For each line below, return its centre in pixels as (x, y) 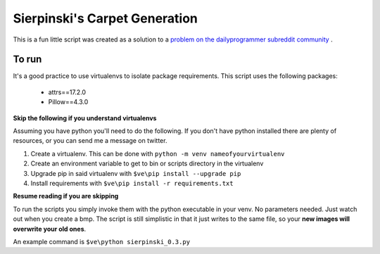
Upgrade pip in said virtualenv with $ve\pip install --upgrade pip (136, 173)
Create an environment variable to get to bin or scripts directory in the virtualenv (147, 164)
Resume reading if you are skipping (66, 196)
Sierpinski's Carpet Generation (106, 18)
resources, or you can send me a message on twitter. (90, 141)
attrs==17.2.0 (67, 92)
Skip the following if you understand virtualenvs (85, 118)
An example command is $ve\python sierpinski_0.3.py (101, 241)
